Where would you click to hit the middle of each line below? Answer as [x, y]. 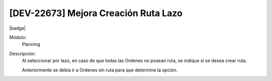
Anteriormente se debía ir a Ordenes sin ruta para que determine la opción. [100, 70]
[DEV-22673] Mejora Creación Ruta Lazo [96, 13]
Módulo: [18, 37]
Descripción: [23, 53]
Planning [31, 44]
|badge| [18, 28]
